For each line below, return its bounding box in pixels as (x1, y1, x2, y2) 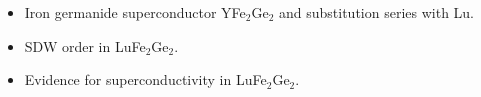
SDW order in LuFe (24, 35, 146, 56)
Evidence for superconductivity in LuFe (24, 69, 267, 90)
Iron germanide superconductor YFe (24, 2, 246, 22)
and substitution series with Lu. (279, 2, 475, 22)
